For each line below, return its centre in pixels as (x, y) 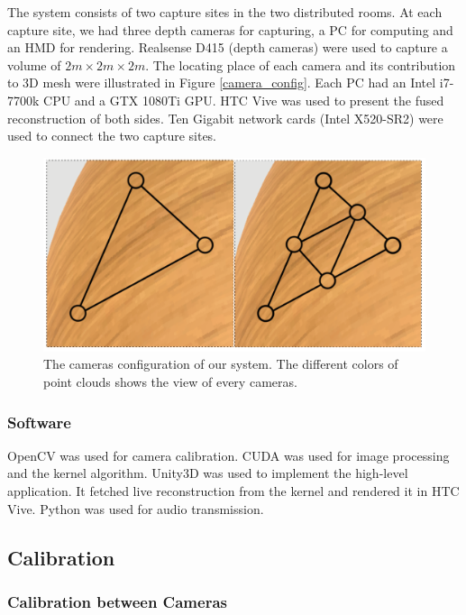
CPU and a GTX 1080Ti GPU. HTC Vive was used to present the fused (244, 100)
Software (39, 422)
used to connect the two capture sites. (112, 136)
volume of (34, 64)
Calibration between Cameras (117, 601)
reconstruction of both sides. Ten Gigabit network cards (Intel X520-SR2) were (225, 118)
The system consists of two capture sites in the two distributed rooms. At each (225, 12)
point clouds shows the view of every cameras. (170, 382)
